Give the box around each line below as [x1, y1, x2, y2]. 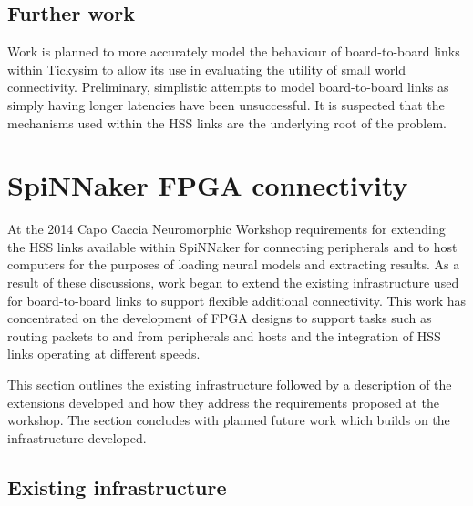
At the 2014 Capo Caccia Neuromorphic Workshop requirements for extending [7, 219, 446, 238]
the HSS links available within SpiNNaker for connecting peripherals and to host [7, 237, 458, 256]
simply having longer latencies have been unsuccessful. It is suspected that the [7, 95, 445, 114]
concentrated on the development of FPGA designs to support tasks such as [7, 309, 432, 328]
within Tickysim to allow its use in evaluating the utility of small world [7, 59, 406, 78]
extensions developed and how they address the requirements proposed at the [7, 392, 439, 411]
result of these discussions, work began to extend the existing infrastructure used [7, 273, 459, 292]
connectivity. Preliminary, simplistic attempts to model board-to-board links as [7, 77, 449, 96]
